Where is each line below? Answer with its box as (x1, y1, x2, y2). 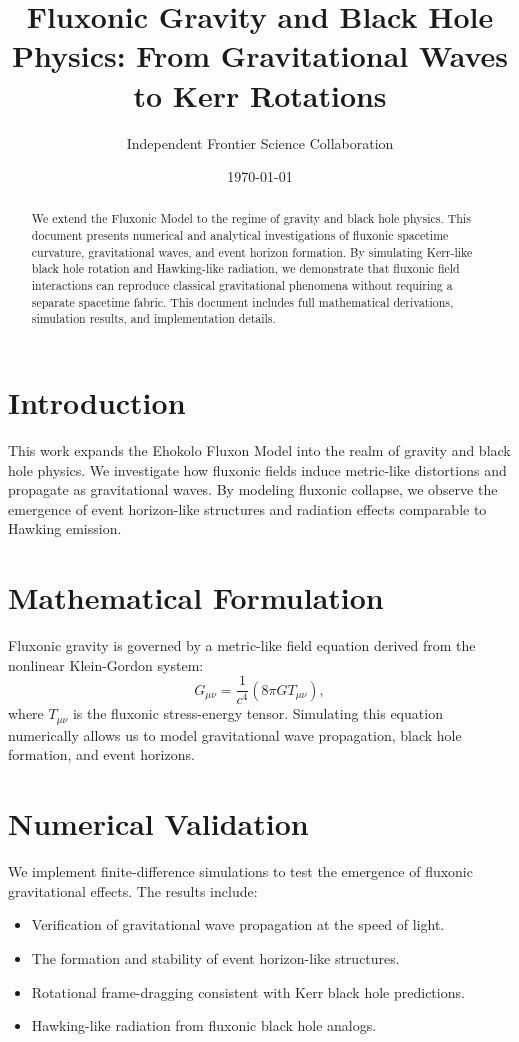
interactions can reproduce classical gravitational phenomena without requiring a (31, 277, 453, 294)
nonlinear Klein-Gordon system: (8, 654, 204, 675)
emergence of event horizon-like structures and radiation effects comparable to (8, 498, 487, 519)
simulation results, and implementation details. (31, 310, 276, 327)
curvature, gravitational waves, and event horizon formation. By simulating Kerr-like (31, 243, 473, 260)
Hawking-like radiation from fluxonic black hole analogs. (31, 1015, 377, 1036)
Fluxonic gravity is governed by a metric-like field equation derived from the (8, 635, 476, 656)
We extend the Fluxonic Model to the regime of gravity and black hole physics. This (31, 210, 471, 227)
